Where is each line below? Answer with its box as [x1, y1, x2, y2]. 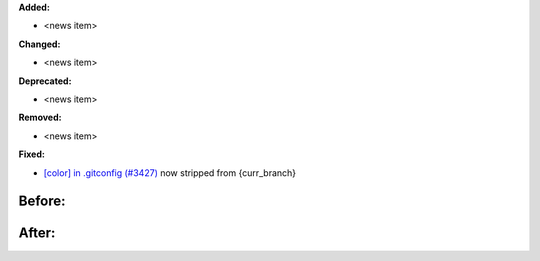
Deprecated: [18, 75, 72, 87]
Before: [18, 193, 66, 210]
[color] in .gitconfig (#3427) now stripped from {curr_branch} [43, 166, 297, 179]
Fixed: [18, 148, 45, 160]
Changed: [18, 38, 61, 50]
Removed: [18, 111, 62, 124]
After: [18, 225, 56, 242]
